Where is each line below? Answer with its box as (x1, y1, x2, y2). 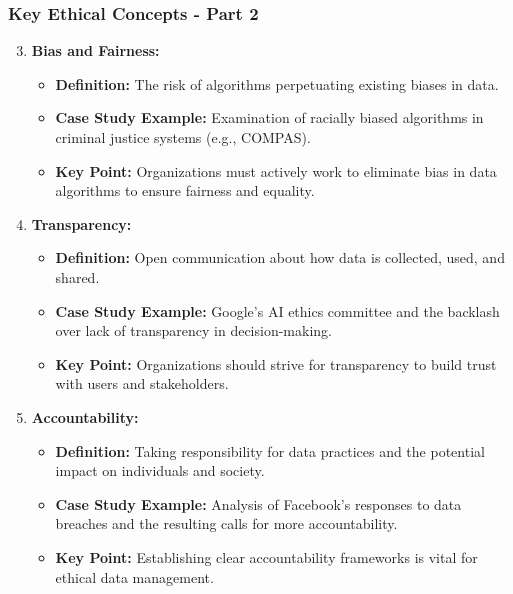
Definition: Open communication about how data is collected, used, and (55, 247, 505, 268)
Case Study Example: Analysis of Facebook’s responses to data (55, 493, 462, 514)
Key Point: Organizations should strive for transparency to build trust (55, 353, 497, 374)
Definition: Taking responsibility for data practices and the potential (55, 440, 485, 461)
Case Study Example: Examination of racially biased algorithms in (55, 107, 484, 128)
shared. (55, 266, 100, 287)
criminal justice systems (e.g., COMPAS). (55, 127, 311, 147)
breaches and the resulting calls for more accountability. (55, 513, 398, 534)
